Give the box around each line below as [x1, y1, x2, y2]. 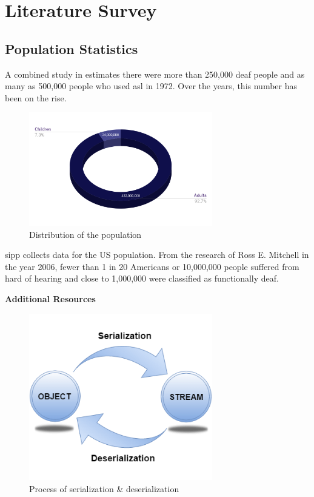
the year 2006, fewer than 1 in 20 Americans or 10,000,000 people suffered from [5, 260, 299, 272]
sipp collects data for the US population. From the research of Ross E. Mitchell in [5, 248, 309, 261]
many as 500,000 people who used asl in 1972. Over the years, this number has [5, 79, 298, 92]
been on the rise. [5, 91, 67, 104]
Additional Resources [5, 292, 96, 305]
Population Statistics [5, 39, 138, 58]
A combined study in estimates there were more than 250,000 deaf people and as [5, 67, 305, 80]
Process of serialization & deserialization [29, 482, 179, 495]
